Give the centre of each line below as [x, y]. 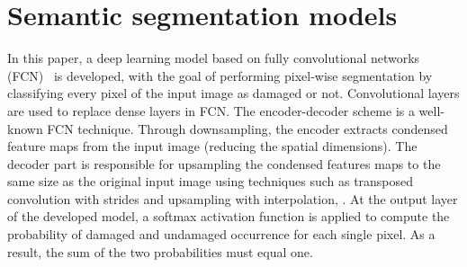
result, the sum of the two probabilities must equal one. [160, 251]
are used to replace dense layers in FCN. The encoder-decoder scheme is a [211, 110]
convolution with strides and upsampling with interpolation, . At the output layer [233, 198]
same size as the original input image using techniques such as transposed [211, 181]
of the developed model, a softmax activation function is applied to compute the [229, 216]
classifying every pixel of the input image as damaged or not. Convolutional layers [233, 93]
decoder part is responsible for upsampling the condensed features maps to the [224, 163]
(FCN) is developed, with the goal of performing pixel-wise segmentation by [220, 75]
